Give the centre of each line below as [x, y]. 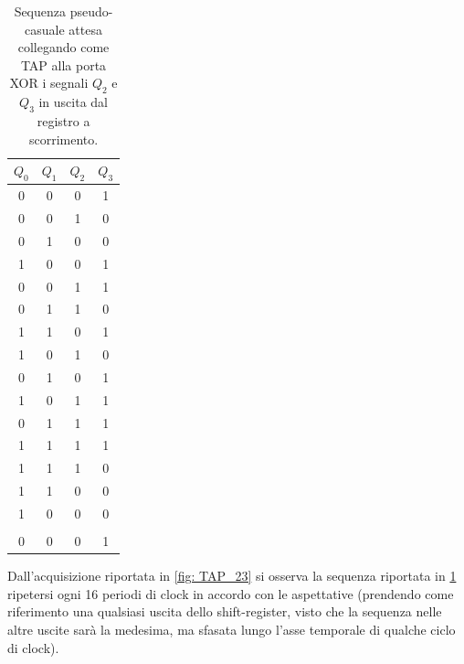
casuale [45, 29]
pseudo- [91, 11]
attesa [85, 29]
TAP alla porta [63, 64]
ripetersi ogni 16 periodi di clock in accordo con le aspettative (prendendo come [231, 593]
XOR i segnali [49, 83]
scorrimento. [63, 139]
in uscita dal [74, 102]
